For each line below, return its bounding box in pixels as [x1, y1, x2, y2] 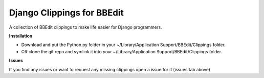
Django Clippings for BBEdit [9, 7, 124, 18]
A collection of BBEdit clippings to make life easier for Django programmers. [9, 24, 162, 30]
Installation [9, 33, 33, 39]
